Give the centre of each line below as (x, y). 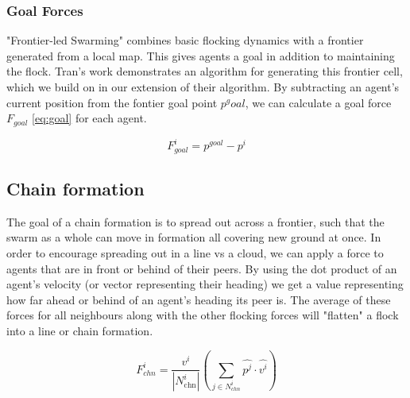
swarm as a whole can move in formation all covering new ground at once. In (194, 237)
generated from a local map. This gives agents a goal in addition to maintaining (201, 55)
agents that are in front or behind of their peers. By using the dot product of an (202, 268)
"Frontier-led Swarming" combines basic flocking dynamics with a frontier (185, 40)
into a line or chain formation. (80, 330)
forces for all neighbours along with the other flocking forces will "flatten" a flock (203, 315)
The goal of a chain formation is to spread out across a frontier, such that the (195, 221)
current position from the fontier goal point (112, 102)
